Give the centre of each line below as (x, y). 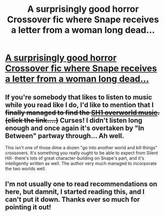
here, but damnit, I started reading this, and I (75, 192)
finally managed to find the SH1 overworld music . (82, 112)
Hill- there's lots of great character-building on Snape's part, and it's (75, 158)
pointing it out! (28, 207)
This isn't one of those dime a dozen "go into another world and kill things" (81, 148)
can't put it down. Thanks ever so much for (72, 199)
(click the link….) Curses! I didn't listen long (74, 120)
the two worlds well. (25, 169)
